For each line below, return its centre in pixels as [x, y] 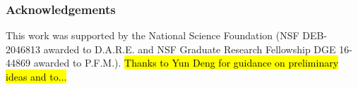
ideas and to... [36, 76]
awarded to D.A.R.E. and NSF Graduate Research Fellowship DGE [190, 49]
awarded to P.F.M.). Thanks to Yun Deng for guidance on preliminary [186, 63]
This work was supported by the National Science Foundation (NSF [153, 35]
